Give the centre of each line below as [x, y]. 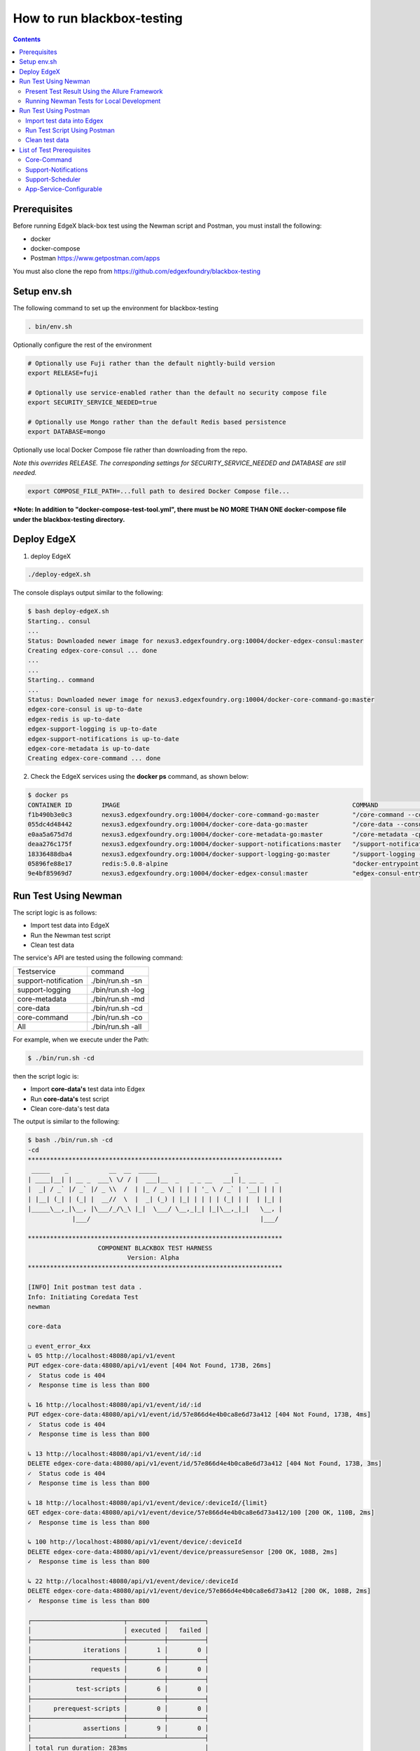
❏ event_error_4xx [59, 1346]
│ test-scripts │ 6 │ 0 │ [118, 1689]
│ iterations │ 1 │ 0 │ [118, 1650]
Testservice [36, 971]
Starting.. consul [59, 621]
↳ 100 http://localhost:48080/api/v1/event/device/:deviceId [135, 1542]
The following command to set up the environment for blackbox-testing [115, 307]
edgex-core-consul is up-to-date [85, 710]
